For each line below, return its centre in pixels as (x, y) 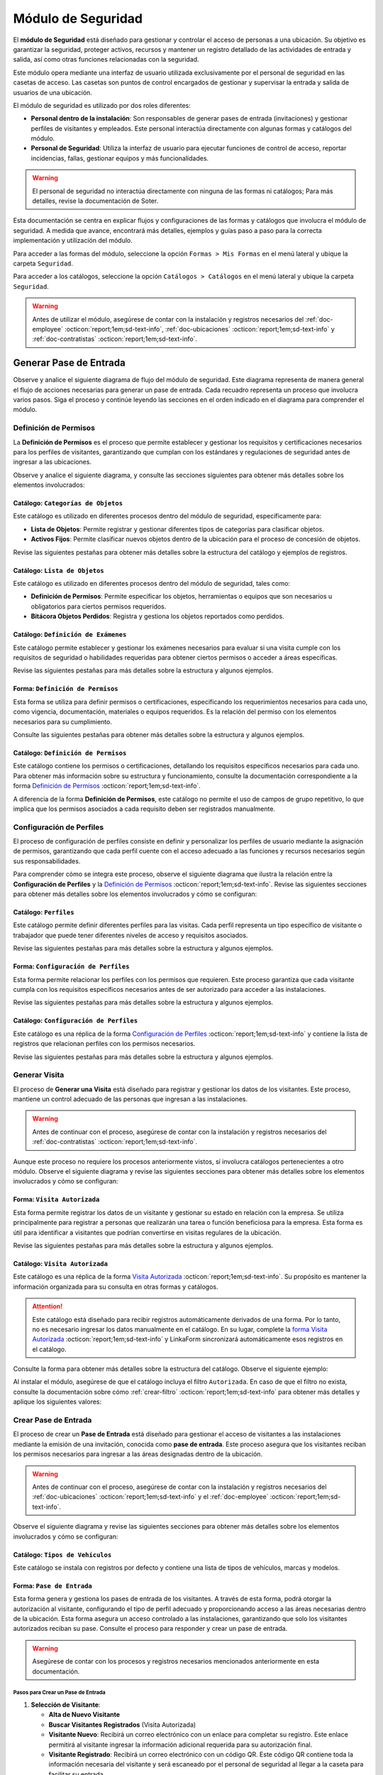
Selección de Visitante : (66, 1705)
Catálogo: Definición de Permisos (70, 753)
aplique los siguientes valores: (57, 1402)
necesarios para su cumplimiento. (63, 721)
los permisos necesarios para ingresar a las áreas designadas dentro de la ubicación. (138, 1454)
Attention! (48, 1306)
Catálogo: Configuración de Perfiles (76, 1021)
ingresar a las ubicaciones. (52, 462)
